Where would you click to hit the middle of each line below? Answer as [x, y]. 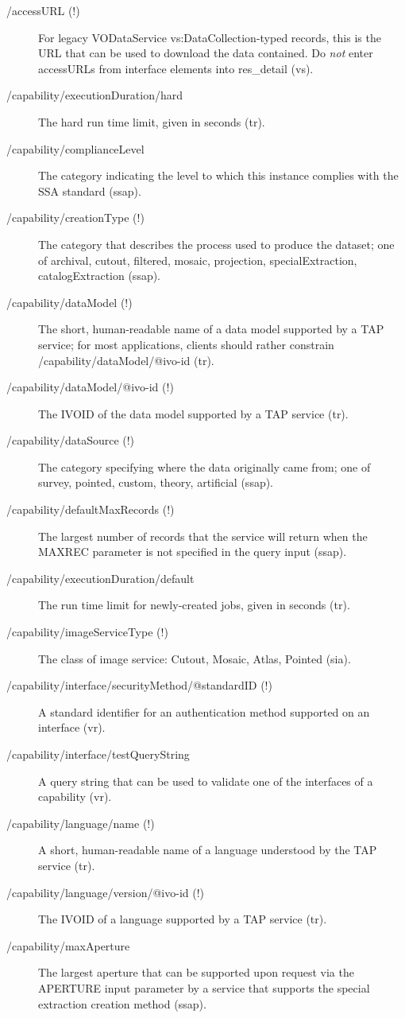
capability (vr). [75, 797]
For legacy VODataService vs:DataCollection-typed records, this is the [210, 37]
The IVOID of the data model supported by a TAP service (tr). [193, 413]
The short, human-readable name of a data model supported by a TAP [211, 329]
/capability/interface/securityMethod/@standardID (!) [139, 685]
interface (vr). [72, 727]
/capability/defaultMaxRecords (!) [91, 509]
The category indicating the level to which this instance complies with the [218, 175]
